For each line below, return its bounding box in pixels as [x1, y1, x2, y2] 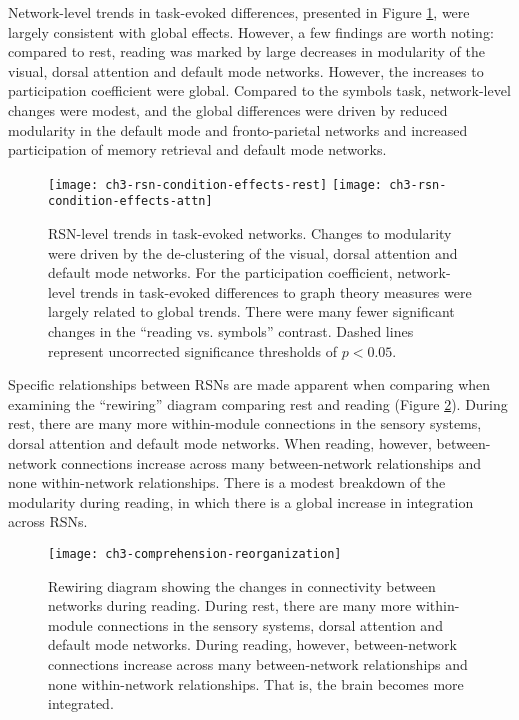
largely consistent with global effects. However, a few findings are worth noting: [8, 21, 494, 42]
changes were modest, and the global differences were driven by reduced [8, 99, 448, 120]
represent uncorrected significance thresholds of [48, 340, 338, 361]
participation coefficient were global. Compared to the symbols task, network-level [8, 80, 511, 101]
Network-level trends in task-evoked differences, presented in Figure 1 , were [8, 2, 470, 22]
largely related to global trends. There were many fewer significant [48, 301, 455, 322]
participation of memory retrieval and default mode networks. [8, 139, 387, 160]
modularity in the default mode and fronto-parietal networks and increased [8, 119, 468, 140]
